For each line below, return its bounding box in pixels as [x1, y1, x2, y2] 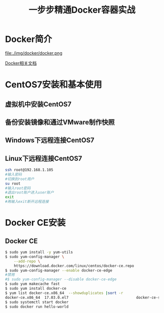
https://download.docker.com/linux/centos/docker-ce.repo [14, 263, 134, 268]
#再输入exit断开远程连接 [5, 199, 49, 204]
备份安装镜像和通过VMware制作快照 [5, 118, 115, 126]
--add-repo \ [14, 259, 41, 264]
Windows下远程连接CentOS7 [5, 136, 94, 144]
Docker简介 [5, 34, 52, 45]
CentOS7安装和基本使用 [5, 79, 102, 90]
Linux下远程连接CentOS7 [5, 154, 82, 162]
